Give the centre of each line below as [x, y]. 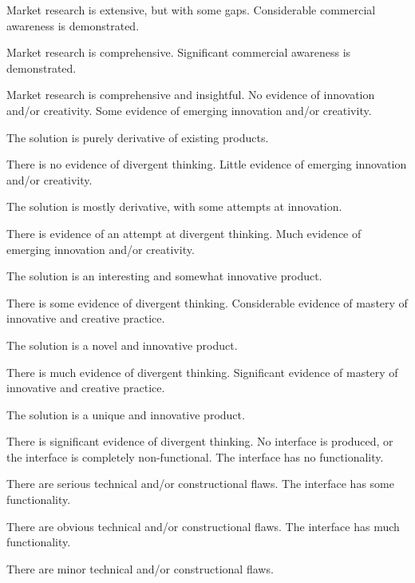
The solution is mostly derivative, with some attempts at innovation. [174, 206]
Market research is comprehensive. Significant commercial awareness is [179, 52]
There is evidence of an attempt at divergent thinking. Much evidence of [184, 233]
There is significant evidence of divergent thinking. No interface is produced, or [200, 441]
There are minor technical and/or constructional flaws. [140, 568]
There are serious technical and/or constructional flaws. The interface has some [200, 484]
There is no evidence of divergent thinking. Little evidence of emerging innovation [207, 164]
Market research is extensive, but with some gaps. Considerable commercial [191, 10]
